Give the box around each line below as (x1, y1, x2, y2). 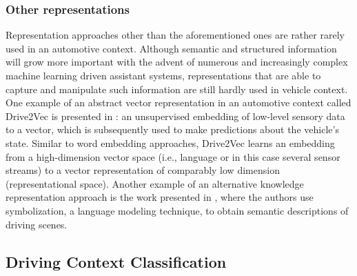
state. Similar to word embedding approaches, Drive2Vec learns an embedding (6, 135, 335, 150)
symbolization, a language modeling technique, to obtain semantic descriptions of (6, 203, 349, 217)
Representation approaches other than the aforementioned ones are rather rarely (6, 28, 345, 42)
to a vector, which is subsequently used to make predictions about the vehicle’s (6, 122, 339, 137)
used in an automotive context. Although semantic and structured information (6, 41, 337, 55)
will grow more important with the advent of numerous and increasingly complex (6, 55, 348, 69)
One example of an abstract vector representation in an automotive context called (6, 95, 351, 110)
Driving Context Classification (6, 250, 227, 272)
